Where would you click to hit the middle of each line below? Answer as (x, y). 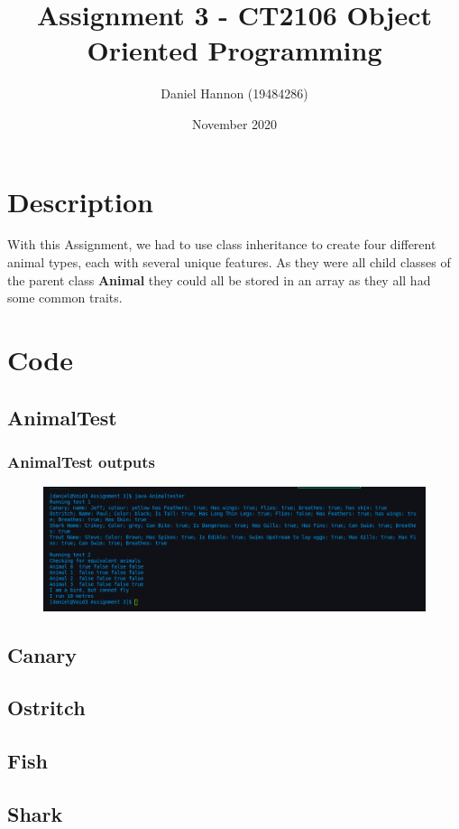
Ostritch (46, 708)
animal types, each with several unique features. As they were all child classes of (229, 262)
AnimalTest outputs (81, 461)
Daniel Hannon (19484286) (234, 93)
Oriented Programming (234, 50)
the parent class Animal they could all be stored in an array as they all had (219, 279)
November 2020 (234, 123)
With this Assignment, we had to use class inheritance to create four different (222, 244)
